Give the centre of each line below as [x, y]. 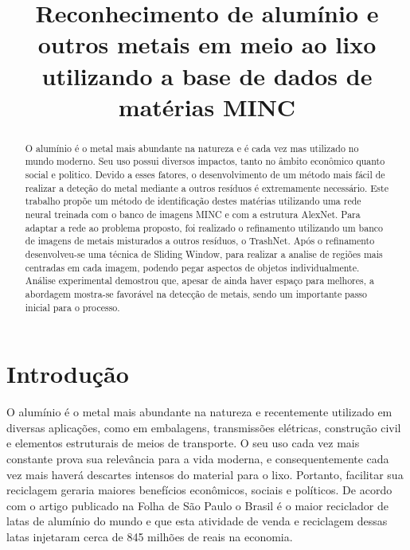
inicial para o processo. [72, 307]
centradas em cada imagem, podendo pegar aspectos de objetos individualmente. [192, 267]
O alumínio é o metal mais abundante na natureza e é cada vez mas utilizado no [192, 148]
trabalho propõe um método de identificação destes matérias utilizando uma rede [193, 201]
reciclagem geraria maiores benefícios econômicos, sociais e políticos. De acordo [199, 490]
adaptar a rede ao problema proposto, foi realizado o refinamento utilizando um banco [204, 227]
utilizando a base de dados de [207, 75]
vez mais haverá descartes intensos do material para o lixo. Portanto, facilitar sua [205, 474]
